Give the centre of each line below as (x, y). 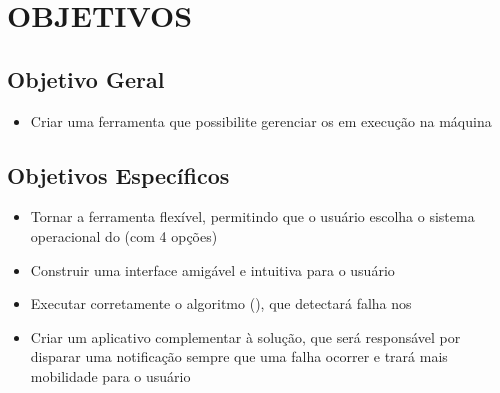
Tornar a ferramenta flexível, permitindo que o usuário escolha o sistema (252, 216)
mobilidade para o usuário (110, 375)
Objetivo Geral (86, 78)
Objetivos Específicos (118, 174)
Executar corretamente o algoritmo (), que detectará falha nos (221, 303)
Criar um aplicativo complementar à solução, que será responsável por (245, 336)
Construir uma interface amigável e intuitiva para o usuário (212, 269)
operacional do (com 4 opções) (124, 235)
